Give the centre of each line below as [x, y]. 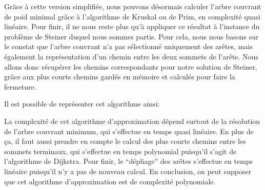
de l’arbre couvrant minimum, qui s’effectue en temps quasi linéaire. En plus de [129, 131]
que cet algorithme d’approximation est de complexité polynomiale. [110, 181]
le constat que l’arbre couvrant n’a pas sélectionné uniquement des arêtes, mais [128, 46]
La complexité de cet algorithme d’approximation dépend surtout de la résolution [132, 121]
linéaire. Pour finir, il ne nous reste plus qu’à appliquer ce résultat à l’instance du [132, 26]
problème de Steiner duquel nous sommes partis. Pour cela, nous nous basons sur [131, 36]
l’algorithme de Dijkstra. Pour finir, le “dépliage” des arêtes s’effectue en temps [129, 161]
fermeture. [20, 86]
